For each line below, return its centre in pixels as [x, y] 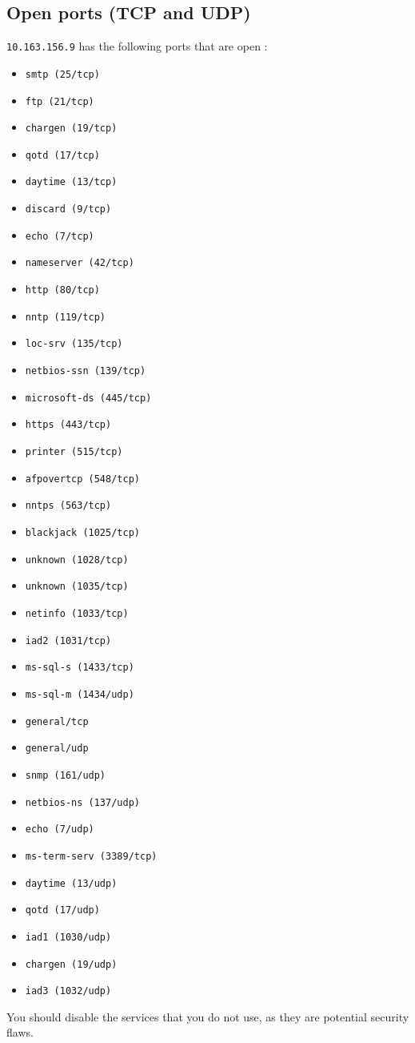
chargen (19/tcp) [71, 129]
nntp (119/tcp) [66, 317]
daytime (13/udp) [71, 883]
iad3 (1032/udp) [68, 991]
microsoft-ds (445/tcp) [88, 398]
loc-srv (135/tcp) [74, 344]
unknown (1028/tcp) [77, 560]
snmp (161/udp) [66, 775]
